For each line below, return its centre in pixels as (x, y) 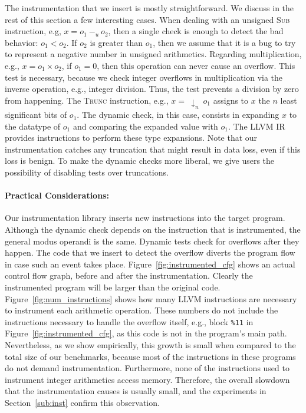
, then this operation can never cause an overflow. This (196, 65)
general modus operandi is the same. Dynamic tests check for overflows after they (152, 241)
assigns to (231, 100)
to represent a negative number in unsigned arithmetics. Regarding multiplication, (153, 54)
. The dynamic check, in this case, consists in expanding (178, 115)
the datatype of (33, 126)
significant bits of (36, 115)
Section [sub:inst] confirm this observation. (82, 402)
